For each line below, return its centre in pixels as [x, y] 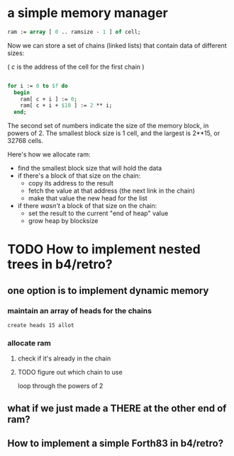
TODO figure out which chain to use [70, 372]
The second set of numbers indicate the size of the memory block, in [108, 126]
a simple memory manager [88, 13]
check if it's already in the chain [64, 358]
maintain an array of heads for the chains [80, 311]
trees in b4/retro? [60, 264]
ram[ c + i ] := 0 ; [49, 99]
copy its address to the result [71, 183]
